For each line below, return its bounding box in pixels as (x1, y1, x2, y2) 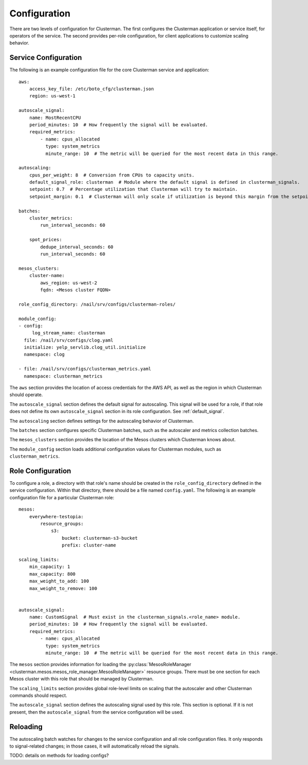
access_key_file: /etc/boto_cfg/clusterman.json (29, 86, 154, 92)
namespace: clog (24, 351, 65, 358)
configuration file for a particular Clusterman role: (9, 494, 114, 500)
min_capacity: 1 (29, 564, 70, 570)
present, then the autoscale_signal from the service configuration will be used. (9, 709, 184, 715)
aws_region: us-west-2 (40, 280, 98, 286)
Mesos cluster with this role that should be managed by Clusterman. (9, 676, 154, 682)
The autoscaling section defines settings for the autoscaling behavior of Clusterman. (9, 418, 194, 424)
